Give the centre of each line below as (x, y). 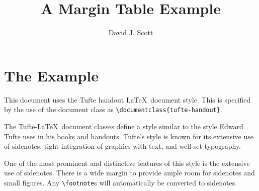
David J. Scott (131, 32)
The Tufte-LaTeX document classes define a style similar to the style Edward (124, 126)
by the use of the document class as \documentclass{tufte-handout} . (113, 109)
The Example (51, 75)
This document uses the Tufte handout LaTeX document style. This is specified (127, 99)
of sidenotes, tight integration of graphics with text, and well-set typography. (123, 146)
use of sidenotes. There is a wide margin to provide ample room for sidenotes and (129, 173)
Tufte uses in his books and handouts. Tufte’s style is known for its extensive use (129, 136)
